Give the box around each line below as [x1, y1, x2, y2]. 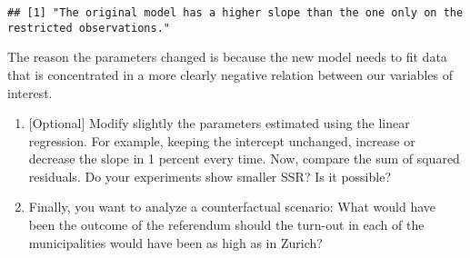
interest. [7, 83, 53, 102]
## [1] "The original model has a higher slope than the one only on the [7, 6, 464, 19]
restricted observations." [7, 21, 170, 35]
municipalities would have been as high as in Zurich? [28, 233, 323, 252]
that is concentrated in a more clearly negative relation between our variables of [7, 64, 453, 84]
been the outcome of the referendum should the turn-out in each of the [28, 215, 425, 234]
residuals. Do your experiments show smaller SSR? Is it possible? [28, 166, 391, 185]
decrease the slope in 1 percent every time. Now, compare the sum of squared [28, 149, 460, 168]
